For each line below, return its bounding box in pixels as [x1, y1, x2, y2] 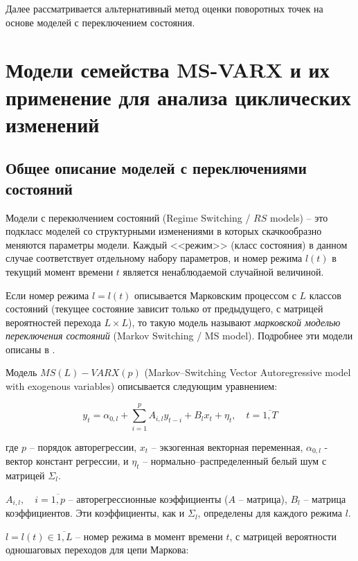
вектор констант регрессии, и [6, 454, 129, 468]
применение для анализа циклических [6, 82, 351, 111]
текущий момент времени [6, 264, 114, 278]
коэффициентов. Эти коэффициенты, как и [6, 506, 185, 520]
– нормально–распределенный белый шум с [143, 454, 327, 468]
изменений [6, 109, 100, 138]
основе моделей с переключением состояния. [6, 15, 195, 29]
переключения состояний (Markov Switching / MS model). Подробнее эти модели [6, 328, 353, 343]
